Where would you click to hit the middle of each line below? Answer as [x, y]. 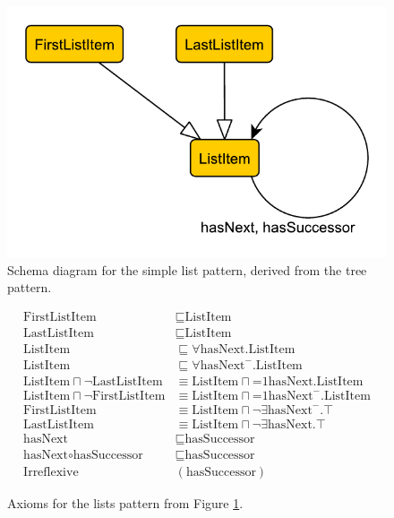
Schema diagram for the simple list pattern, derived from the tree [187, 269]
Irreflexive [51, 473]
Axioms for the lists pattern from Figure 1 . [125, 503]
